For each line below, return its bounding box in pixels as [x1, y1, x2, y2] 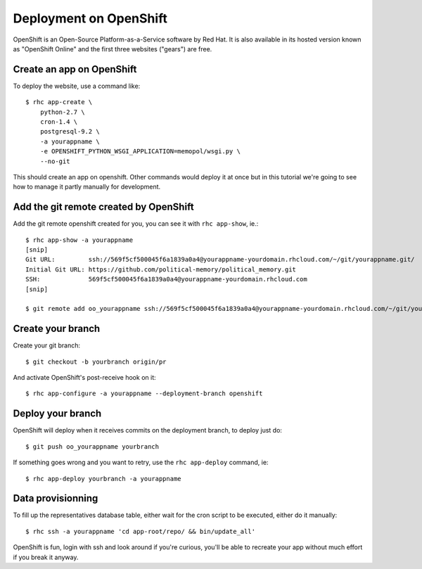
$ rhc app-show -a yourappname [25, 236, 134, 244]
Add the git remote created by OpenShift [13, 201, 194, 213]
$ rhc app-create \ [25, 98, 93, 106]
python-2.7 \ [39, 108, 85, 116]
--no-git [39, 157, 70, 165]
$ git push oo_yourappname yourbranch [25, 442, 160, 450]
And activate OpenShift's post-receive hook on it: [13, 373, 156, 382]
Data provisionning [13, 492, 98, 504]
